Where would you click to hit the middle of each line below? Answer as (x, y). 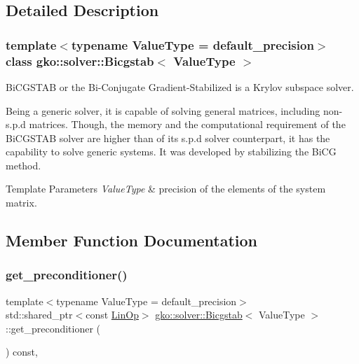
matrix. (21, 203)
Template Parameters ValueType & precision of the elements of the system (166, 189)
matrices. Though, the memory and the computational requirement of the (187, 124)
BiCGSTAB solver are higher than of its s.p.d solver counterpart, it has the (168, 138)
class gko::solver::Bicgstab (80, 61)
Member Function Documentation (132, 240)
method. (23, 165)
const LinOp (112, 315)
